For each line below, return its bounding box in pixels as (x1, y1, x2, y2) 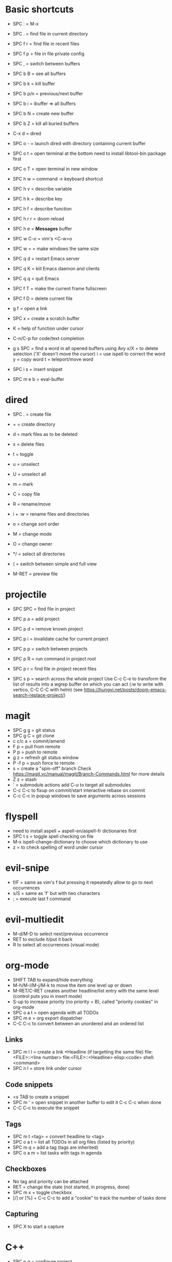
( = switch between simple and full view (12, 560, 97, 567)
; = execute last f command (12, 896, 71, 902)
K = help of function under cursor (12, 325, 84, 331)
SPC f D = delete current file (12, 295, 73, 302)
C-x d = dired (12, 130, 42, 136)
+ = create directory (12, 421, 55, 427)
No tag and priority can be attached (12, 1178, 89, 1184)
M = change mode (12, 531, 52, 537)
